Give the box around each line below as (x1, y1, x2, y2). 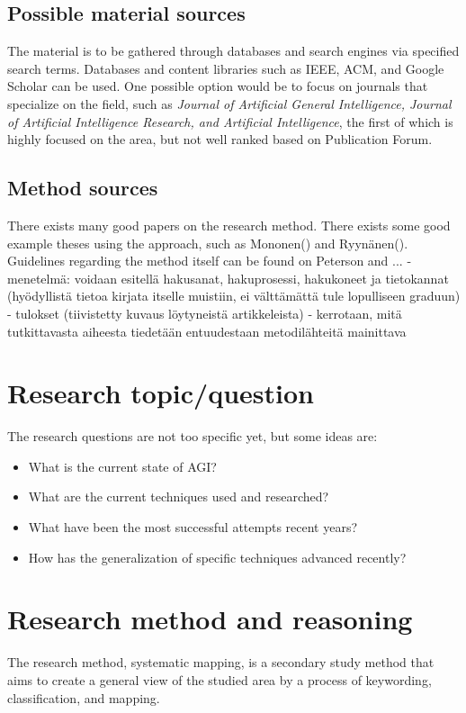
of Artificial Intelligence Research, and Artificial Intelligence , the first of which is (7, 112, 453, 131)
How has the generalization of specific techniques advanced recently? (28, 547, 407, 566)
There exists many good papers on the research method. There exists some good (7, 215, 451, 234)
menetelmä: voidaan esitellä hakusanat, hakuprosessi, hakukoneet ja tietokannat (7, 268, 449, 287)
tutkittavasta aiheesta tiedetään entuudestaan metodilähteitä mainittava (7, 321, 407, 340)
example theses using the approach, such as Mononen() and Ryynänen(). (7, 233, 408, 252)
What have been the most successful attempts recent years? (28, 518, 358, 537)
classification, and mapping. (7, 688, 160, 707)
